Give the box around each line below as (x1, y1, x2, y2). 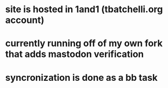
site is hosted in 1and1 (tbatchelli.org (5, 4, 163, 15)
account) (5, 14, 45, 26)
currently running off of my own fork (5, 38, 163, 49)
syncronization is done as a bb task (5, 72, 158, 83)
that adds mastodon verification (5, 48, 144, 60)
